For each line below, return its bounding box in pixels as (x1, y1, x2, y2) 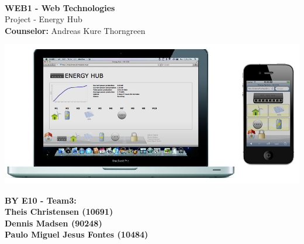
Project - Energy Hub (5, 13, 82, 25)
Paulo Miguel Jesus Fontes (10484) (5, 228, 148, 240)
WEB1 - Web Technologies (5, 1, 115, 13)
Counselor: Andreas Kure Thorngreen (5, 24, 146, 36)
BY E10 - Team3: (5, 194, 77, 206)
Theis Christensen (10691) (5, 205, 113, 218)
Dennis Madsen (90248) (5, 216, 102, 229)
